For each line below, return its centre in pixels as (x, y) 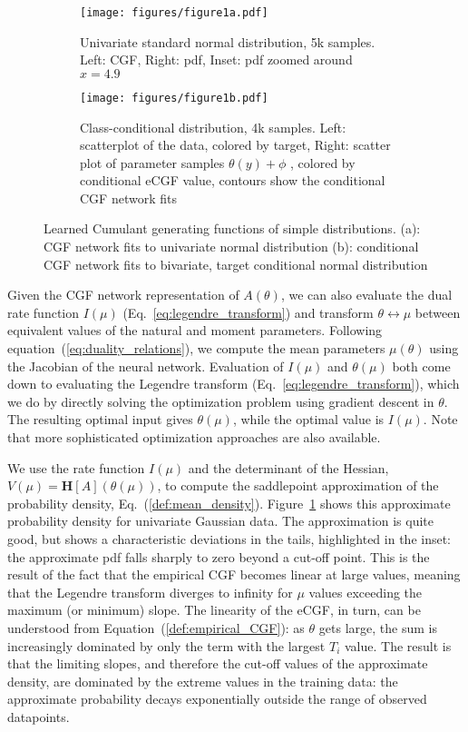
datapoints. (39, 716)
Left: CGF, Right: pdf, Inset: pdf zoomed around (216, 59)
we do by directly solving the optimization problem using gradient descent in (221, 401)
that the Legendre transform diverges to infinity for (150, 592)
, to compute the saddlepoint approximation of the (298, 485)
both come (421, 366)
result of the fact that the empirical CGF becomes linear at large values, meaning (234, 574)
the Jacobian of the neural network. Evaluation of (146, 366)
